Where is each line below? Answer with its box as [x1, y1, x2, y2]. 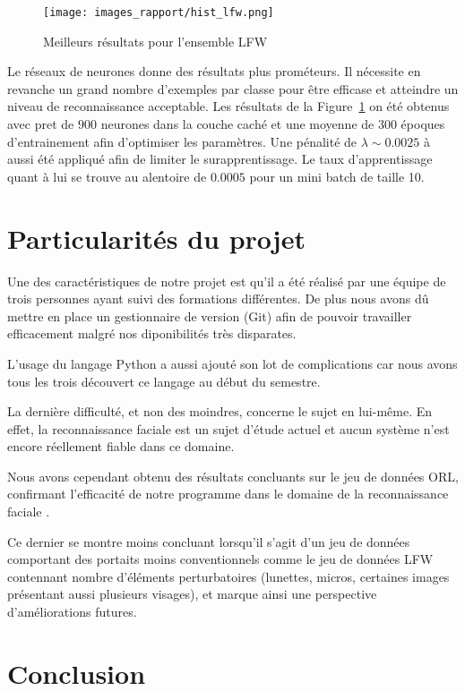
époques [400, 115, 445, 133]
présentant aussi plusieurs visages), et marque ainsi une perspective [7, 584, 377, 603]
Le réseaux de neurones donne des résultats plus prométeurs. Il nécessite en [7, 62, 421, 81]
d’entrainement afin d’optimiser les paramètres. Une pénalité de [7, 132, 357, 150]
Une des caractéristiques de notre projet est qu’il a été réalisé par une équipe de [7, 271, 446, 290]
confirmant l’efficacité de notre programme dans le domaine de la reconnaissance [7, 484, 449, 503]
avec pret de [7, 115, 74, 133]
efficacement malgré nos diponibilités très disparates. [7, 324, 297, 343]
